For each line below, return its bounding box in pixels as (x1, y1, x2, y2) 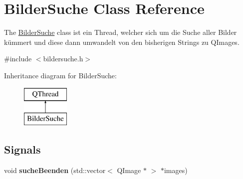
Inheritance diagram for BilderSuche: (4, 70, 117, 80)
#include (4, 53, 32, 64)
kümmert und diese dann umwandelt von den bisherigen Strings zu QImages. (4, 36, 240, 47)
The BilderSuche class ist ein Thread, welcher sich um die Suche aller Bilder (4, 27, 237, 37)
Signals (4, 142, 41, 157)
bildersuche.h (43, 53, 83, 64)
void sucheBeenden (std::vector (4, 165, 106, 175)
